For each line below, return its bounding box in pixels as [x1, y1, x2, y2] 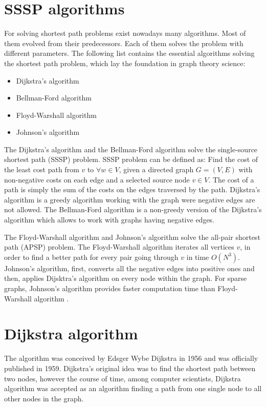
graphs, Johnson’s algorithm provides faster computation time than [4, 283, 215, 293]
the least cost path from [4, 164, 79, 175]
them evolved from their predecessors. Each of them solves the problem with [4, 37, 243, 48]
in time [186, 251, 209, 262]
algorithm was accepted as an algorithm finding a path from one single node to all [4, 383, 262, 394]
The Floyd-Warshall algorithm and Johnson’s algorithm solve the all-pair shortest [4, 231, 260, 242]
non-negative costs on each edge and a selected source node [4, 174, 190, 185]
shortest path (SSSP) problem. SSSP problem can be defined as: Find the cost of [4, 154, 258, 165]
